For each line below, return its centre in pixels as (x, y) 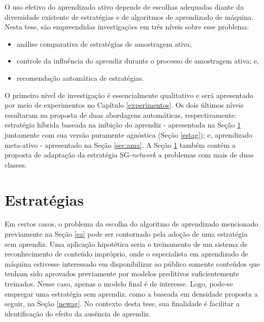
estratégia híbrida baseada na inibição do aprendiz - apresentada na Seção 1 (123, 125)
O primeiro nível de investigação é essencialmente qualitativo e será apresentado (129, 95)
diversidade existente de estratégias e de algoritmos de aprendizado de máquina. (129, 17)
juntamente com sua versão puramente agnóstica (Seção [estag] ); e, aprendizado (129, 134)
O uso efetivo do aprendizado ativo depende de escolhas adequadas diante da (124, 7)
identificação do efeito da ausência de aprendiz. (78, 313)
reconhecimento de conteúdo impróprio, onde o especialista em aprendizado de (126, 254)
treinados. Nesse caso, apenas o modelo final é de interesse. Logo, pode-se (119, 283)
